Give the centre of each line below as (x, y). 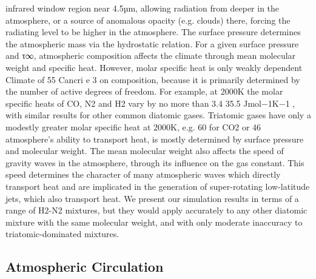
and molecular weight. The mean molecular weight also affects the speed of (145, 151)
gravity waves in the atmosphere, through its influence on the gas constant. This (155, 162)
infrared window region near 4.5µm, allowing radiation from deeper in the (143, 8)
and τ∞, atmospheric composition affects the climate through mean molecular (151, 55)
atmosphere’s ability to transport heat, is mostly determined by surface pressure (155, 139)
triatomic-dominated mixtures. (62, 234)
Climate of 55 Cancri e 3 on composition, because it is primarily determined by (153, 79)
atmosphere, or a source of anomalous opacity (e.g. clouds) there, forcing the (148, 20)
